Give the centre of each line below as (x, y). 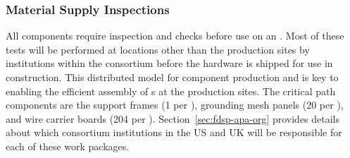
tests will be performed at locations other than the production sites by (158, 49)
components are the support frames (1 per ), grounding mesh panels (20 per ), (175, 105)
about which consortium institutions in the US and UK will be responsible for (174, 132)
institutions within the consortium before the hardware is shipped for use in (169, 63)
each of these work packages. (68, 146)
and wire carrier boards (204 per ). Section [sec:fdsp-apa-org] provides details (173, 118)
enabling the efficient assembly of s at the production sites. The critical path (171, 91)
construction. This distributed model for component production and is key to (172, 77)
